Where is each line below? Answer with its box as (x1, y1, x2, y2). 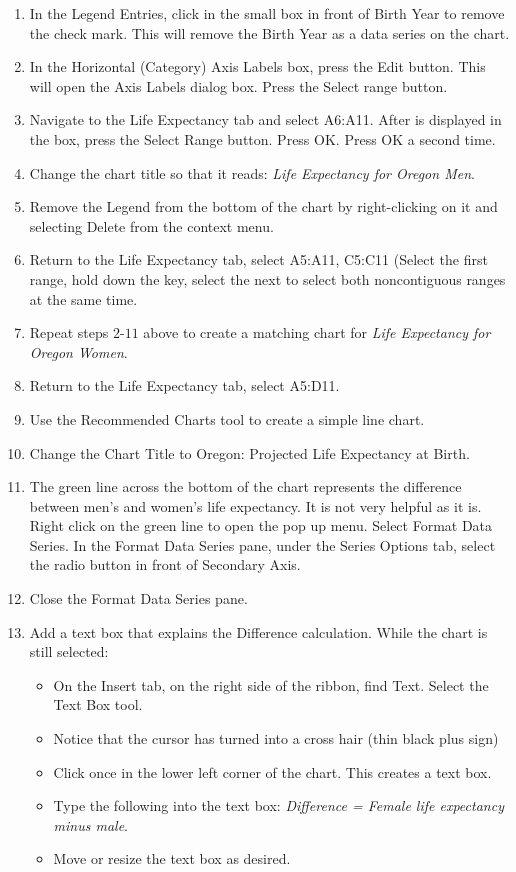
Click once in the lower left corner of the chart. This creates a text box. (53, 761, 492, 782)
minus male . (53, 814, 129, 835)
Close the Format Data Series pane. (29, 588, 248, 609)
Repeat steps (29, 322, 109, 343)
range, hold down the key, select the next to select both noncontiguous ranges (29, 268, 506, 289)
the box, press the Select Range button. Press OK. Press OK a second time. (29, 128, 496, 149)
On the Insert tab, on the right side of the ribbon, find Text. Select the (53, 674, 489, 695)
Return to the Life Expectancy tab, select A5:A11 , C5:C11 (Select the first (29, 249, 488, 270)
